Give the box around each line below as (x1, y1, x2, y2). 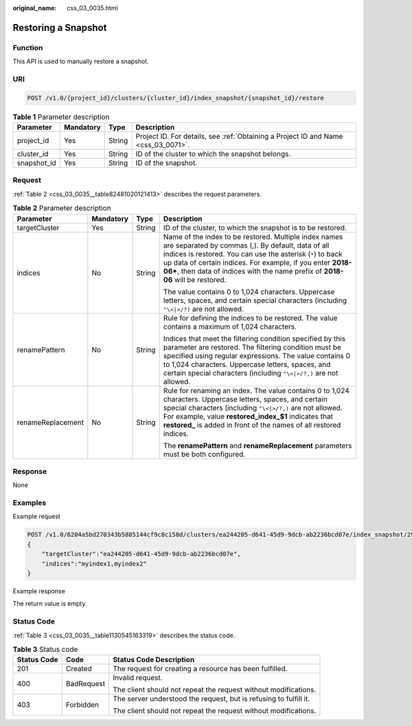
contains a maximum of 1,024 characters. (163, 322, 297, 331)
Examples (12, 498, 47, 508)
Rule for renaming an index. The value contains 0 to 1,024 (163, 386, 350, 395)
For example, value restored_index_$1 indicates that (163, 411, 333, 421)
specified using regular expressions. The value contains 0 (163, 351, 350, 360)
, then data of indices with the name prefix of (176, 266, 323, 276)
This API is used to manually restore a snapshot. (12, 57, 149, 65)
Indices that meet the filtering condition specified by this (163, 333, 346, 343)
